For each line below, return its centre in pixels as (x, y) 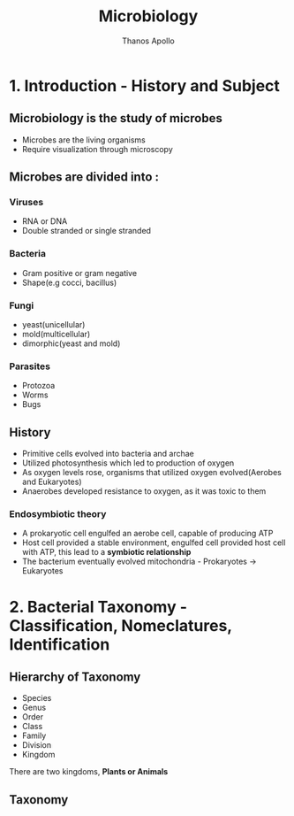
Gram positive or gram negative (79, 273)
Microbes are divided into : (84, 177)
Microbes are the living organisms (83, 140)
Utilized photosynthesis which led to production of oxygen (128, 463)
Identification (60, 644)
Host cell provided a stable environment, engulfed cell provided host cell (154, 543)
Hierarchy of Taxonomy (75, 677)
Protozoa (38, 386)
